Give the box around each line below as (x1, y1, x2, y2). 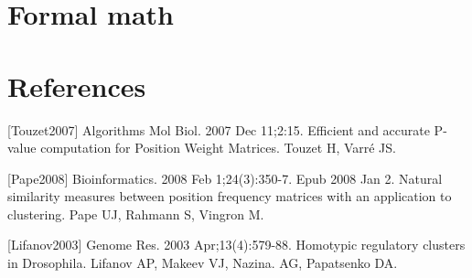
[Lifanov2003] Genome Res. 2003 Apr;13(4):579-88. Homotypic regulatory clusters (7, 235, 466, 254)
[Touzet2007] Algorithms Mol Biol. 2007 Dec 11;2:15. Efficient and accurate (7, 120, 430, 139)
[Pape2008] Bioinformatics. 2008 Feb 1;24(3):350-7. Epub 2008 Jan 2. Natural (7, 168, 443, 187)
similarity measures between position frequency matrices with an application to (7, 187, 452, 206)
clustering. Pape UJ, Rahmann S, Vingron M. (7, 204, 264, 223)
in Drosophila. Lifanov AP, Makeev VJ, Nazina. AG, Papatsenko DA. (7, 253, 398, 273)
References (7, 67, 146, 104)
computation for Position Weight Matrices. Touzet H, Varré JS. (40, 138, 396, 157)
